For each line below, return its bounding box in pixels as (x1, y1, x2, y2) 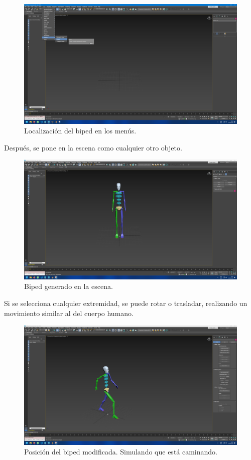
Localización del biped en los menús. (24, 125, 137, 136)
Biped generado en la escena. (24, 281, 113, 291)
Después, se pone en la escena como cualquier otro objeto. (4, 142, 182, 152)
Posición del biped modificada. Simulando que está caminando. (24, 446, 217, 457)
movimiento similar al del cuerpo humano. (4, 308, 134, 318)
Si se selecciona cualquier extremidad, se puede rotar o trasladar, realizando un (4, 297, 247, 308)
